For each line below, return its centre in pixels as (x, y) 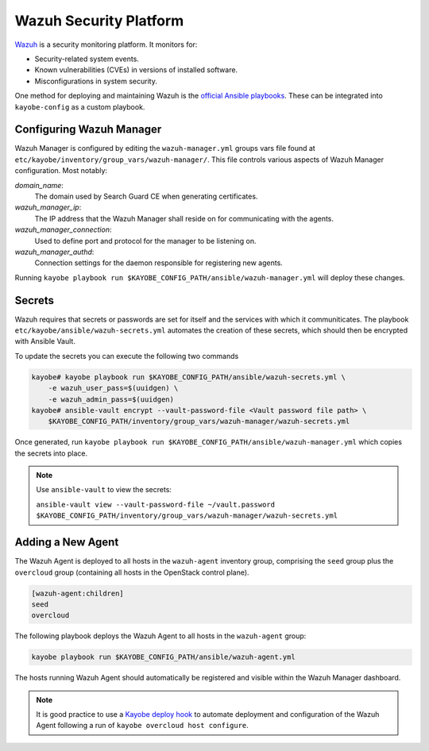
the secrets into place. (51, 453)
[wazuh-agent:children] (78, 593)
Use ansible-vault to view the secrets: (104, 490)
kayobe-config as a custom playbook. (80, 106)
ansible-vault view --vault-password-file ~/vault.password (156, 505)
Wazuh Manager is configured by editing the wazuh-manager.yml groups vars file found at (165, 148)
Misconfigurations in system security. (96, 81)
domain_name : (39, 185)
